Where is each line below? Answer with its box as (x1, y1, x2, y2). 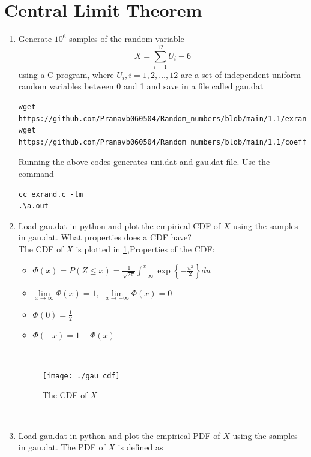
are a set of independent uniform (180, 68, 301, 80)
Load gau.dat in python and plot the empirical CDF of (18, 219, 221, 231)
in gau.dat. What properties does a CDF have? (18, 231, 192, 243)
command (18, 167, 54, 179)
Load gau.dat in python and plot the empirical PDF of (18, 429, 220, 441)
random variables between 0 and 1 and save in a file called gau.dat (18, 80, 264, 92)
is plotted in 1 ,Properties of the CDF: (76, 242, 215, 255)
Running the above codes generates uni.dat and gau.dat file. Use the (18, 155, 270, 168)
